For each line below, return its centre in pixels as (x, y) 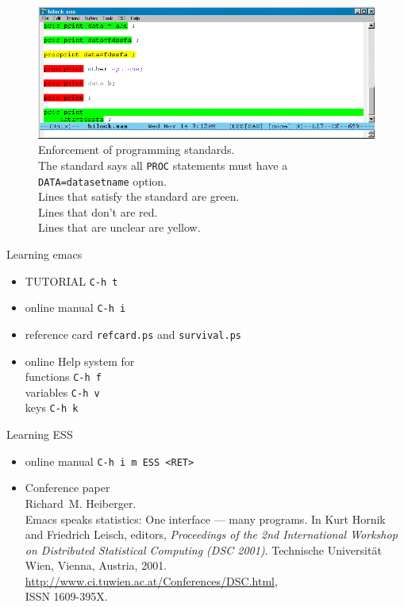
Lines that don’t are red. (98, 211)
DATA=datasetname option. (103, 181)
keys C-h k (52, 407)
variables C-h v (62, 392)
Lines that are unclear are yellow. (119, 227)
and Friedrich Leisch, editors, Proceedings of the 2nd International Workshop (211, 534)
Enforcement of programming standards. (137, 150)
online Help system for (80, 361)
